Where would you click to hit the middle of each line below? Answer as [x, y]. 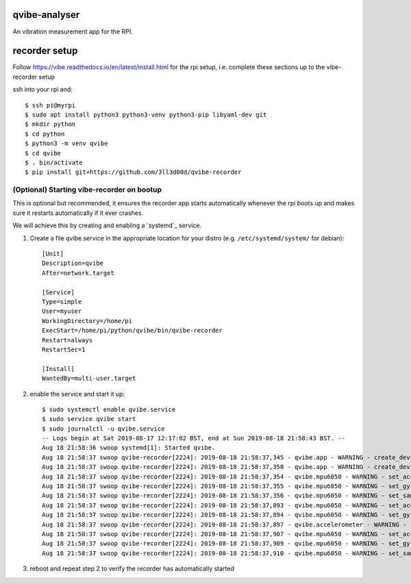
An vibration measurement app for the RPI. [73, 31]
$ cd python [45, 134]
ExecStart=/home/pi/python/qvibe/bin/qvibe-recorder [132, 331]
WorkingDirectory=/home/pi [87, 321]
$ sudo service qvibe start [89, 419]
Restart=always [67, 340]
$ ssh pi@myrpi [50, 105]
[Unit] [53, 254]
